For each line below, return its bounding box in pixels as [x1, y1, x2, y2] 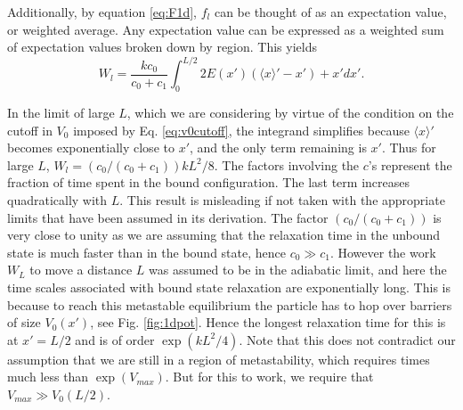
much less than [7, 367, 89, 386]
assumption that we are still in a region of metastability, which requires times [7, 349, 430, 368]
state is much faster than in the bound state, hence [7, 242, 286, 261]
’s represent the [368, 155, 452, 174]
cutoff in [7, 120, 53, 139]
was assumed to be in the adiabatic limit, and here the [148, 260, 447, 279]
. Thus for [381, 138, 436, 157]
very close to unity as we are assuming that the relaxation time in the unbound [7, 225, 441, 244]
